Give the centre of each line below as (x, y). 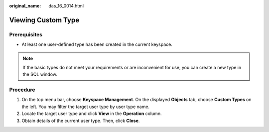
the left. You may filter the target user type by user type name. (85, 107)
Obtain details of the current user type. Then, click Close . (81, 121)
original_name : (25, 6)
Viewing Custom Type (44, 20)
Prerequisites (26, 34)
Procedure (22, 90)
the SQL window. (40, 74)
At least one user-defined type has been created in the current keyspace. (97, 44)
